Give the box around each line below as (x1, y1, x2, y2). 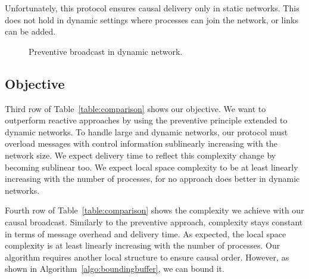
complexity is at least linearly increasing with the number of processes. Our (5, 239, 280, 252)
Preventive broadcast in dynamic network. (29, 45, 183, 57)
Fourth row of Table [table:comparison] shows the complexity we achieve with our (5, 204, 304, 216)
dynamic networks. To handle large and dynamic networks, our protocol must (5, 125, 288, 138)
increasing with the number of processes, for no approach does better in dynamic (5, 172, 300, 185)
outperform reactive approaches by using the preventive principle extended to (5, 114, 288, 126)
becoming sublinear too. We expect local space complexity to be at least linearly (5, 160, 298, 173)
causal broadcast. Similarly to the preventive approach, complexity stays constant (5, 215, 303, 228)
